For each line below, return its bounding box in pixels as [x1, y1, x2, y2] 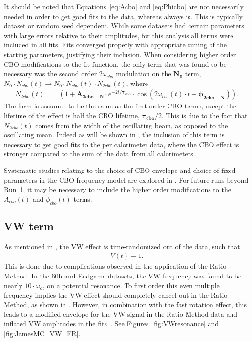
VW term [4, 218, 54, 233]
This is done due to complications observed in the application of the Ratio [4, 261, 227, 271]
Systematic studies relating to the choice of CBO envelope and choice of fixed [4, 165, 236, 175]
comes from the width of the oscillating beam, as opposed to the [35, 120, 228, 130]
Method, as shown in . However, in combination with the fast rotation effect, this [4, 299, 247, 309]
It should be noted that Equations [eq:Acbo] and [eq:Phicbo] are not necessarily [4, 1, 244, 11]
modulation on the [116, 68, 171, 79]
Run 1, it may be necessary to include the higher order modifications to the [4, 184, 231, 194]
